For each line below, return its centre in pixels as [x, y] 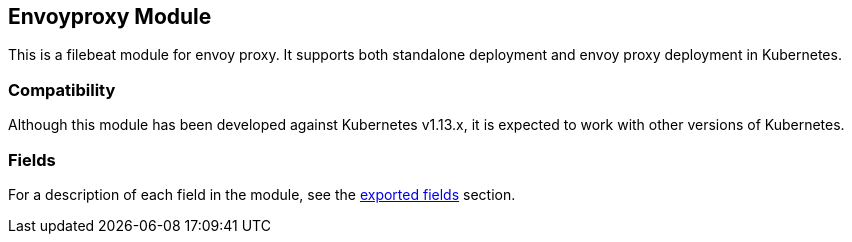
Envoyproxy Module [110, 16]
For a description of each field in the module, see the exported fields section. [262, 194]
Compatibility [62, 89]
